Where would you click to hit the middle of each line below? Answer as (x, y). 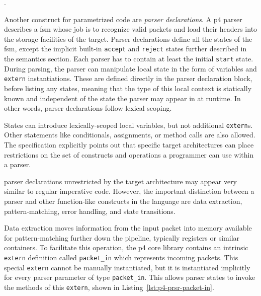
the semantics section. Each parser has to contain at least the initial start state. (129, 59)
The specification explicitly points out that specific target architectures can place (129, 144)
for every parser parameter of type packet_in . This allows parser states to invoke (130, 277)
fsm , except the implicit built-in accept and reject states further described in (125, 49)
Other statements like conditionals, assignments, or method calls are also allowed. (130, 135)
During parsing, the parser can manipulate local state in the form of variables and (130, 68)
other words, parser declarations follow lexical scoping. (88, 108)
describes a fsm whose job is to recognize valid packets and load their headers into (131, 29)
